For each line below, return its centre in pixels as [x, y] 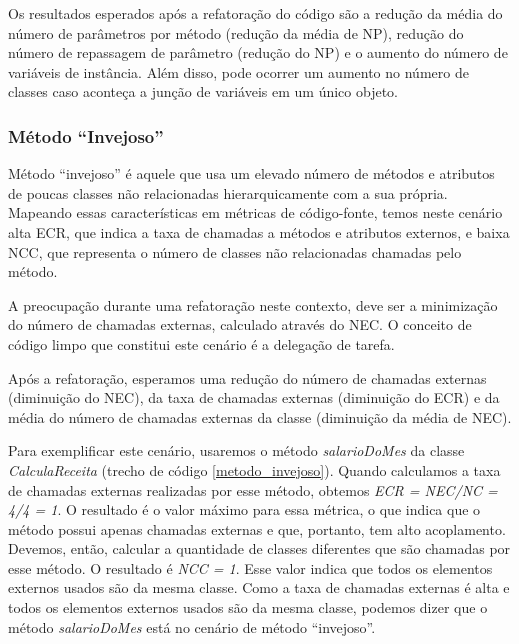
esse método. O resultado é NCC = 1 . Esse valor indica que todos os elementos [250, 567]
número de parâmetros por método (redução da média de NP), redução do [236, 32]
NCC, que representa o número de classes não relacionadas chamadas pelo [235, 251]
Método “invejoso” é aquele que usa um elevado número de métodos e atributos [251, 173]
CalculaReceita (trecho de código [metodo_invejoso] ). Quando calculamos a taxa [254, 469]
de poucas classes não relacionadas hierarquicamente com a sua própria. [228, 192]
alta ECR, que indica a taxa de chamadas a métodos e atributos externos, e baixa [259, 231]
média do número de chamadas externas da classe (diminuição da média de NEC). [260, 416]
